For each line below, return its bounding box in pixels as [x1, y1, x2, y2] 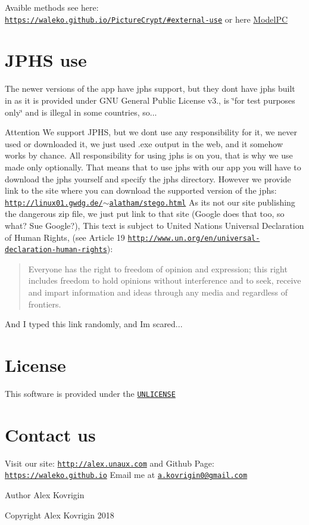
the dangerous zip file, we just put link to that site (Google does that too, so [5, 207, 285, 220]
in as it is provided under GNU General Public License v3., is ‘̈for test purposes [5, 94, 295, 106]
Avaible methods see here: [5, 1, 99, 13]
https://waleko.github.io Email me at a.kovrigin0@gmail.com [5, 468, 248, 481]
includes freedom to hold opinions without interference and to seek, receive [28, 274, 301, 287]
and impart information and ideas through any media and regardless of [28, 286, 288, 299]
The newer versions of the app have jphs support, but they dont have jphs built [5, 82, 295, 95]
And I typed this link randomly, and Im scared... [5, 318, 183, 330]
